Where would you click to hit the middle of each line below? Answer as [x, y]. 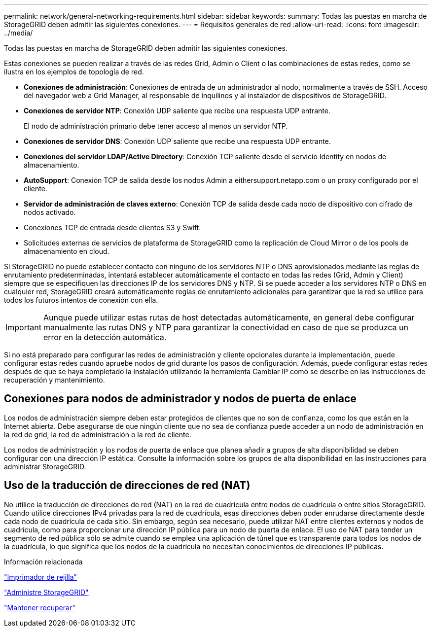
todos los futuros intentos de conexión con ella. [81, 300]
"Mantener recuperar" [40, 607]
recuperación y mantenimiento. [54, 380]
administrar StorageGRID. [45, 466]
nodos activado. [50, 212]
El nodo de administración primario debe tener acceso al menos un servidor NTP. [156, 126]
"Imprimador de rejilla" [41, 577]
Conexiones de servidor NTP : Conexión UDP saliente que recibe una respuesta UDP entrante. [177, 111]
